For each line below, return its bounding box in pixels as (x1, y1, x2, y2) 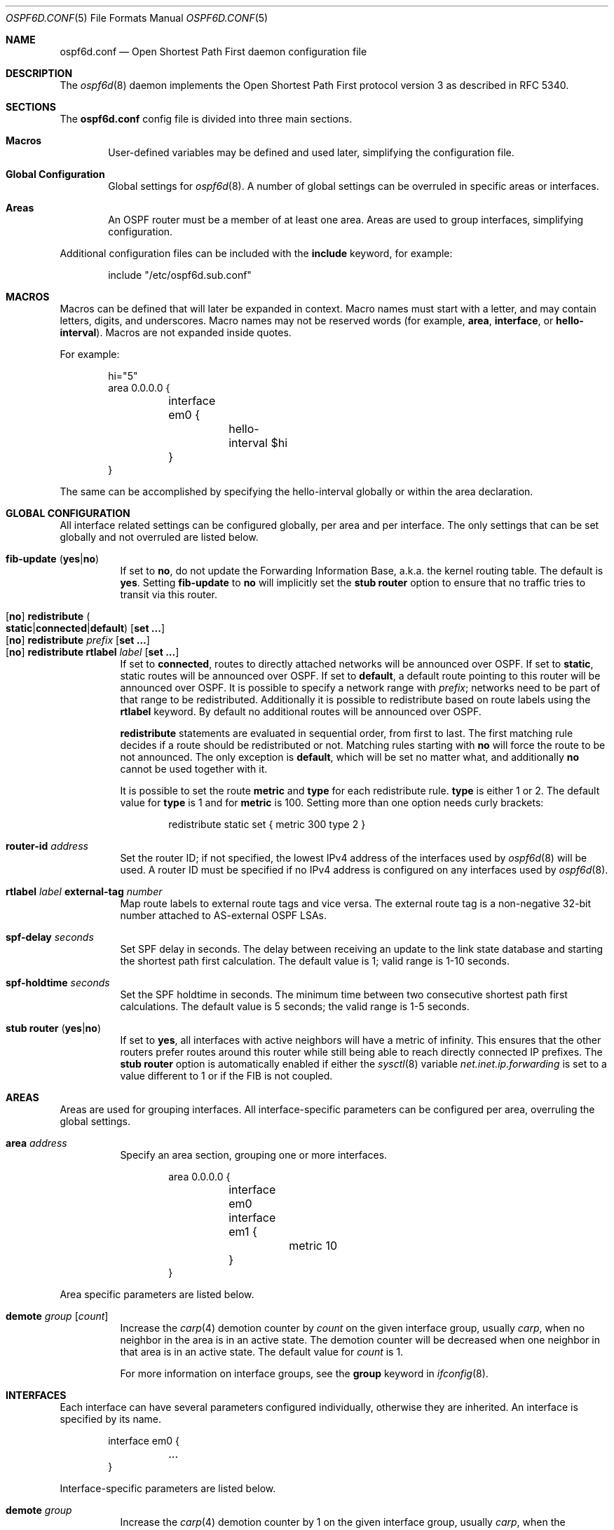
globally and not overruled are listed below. (60, 531, 259, 543)
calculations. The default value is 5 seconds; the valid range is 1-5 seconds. (120, 1000, 470, 1012)
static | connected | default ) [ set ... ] (6, 622, 165, 634)
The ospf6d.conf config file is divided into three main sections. (60, 113, 353, 125)
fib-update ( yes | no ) (6, 553, 100, 565)
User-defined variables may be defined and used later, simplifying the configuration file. (108, 146, 514, 158)
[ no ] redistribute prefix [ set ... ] (6, 634, 150, 646)
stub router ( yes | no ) (6, 1022, 102, 1034)
